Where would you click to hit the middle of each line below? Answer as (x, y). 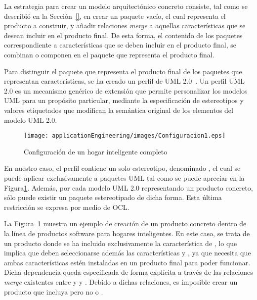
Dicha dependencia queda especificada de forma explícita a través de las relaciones (128, 272)
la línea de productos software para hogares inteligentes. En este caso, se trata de (127, 233)
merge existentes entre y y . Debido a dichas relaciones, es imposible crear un (121, 281)
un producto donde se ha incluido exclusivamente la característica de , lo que (121, 243)
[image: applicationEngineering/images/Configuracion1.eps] (125, 136)
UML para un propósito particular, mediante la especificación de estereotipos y (124, 100)
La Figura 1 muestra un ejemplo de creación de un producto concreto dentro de (125, 224)
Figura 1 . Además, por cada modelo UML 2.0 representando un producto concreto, (128, 187)
